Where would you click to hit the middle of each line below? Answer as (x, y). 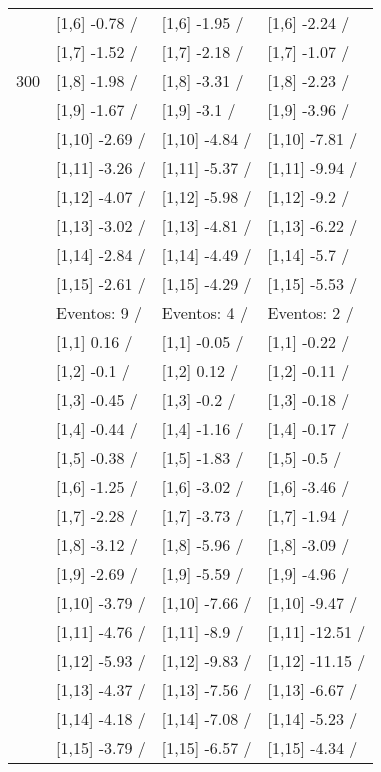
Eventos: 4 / (204, 312)
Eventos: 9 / (99, 312)
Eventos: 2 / (310, 312)
